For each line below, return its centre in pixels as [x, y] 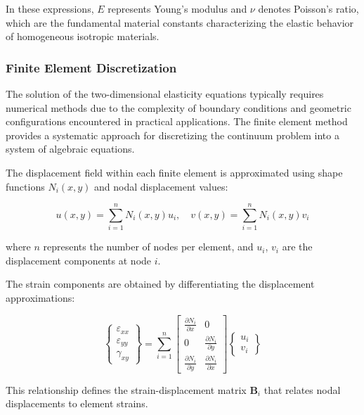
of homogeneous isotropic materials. [83, 36]
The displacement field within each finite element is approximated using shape [174, 172]
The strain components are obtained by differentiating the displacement [160, 284]
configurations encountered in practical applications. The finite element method [177, 121]
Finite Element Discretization [91, 67]
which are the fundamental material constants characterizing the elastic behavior [180, 22]
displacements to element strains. [77, 403]
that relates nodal [302, 389]
